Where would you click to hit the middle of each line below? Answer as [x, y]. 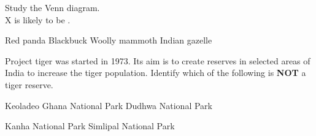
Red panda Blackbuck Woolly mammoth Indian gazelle [109, 40]
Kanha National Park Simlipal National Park [90, 126]
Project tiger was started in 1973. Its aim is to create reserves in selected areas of [158, 60]
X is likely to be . [38, 19]
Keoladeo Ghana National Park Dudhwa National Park [109, 105]
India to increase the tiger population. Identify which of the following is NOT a [156, 73]
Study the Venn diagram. [52, 7]
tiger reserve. [29, 84]
